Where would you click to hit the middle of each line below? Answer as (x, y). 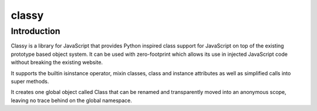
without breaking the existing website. (57, 62)
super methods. (30, 81)
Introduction (36, 31)
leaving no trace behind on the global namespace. (71, 100)
